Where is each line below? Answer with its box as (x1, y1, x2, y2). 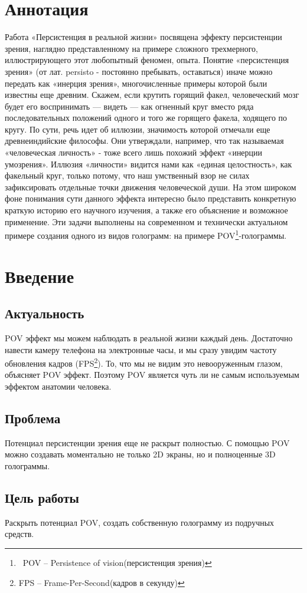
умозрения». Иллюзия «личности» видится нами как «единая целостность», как (5, 157, 292, 170)
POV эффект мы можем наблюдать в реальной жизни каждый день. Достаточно (5, 332, 293, 344)
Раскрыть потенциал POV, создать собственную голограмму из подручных (5, 516, 275, 528)
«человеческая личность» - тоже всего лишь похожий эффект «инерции (5, 146, 263, 159)
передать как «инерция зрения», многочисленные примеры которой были (5, 77, 267, 89)
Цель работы (5, 489, 79, 507)
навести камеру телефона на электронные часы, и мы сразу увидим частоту (5, 343, 277, 355)
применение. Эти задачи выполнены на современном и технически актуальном (5, 215, 288, 228)
